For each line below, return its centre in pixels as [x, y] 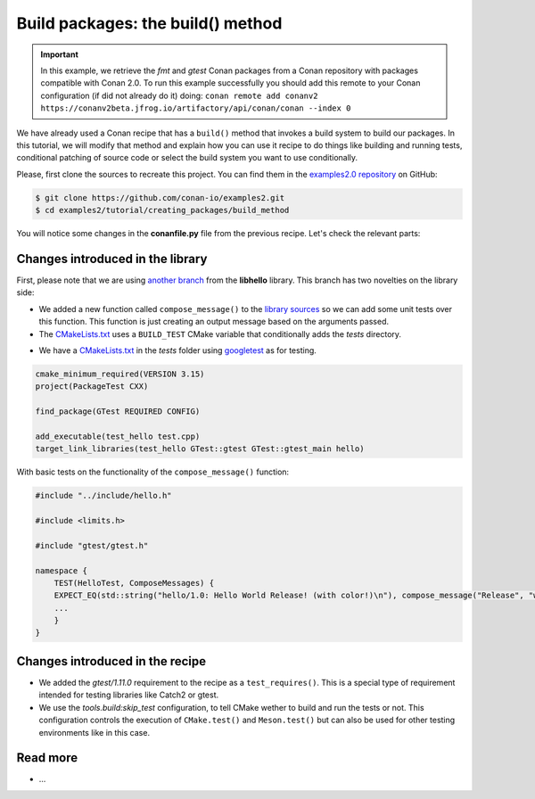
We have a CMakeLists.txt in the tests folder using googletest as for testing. [177, 350]
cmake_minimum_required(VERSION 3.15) [120, 374]
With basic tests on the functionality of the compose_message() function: [153, 472]
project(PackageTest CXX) [92, 387]
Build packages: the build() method [149, 23]
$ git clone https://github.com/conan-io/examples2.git [160, 198]
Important [60, 54]
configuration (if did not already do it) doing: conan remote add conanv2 [179, 95]
